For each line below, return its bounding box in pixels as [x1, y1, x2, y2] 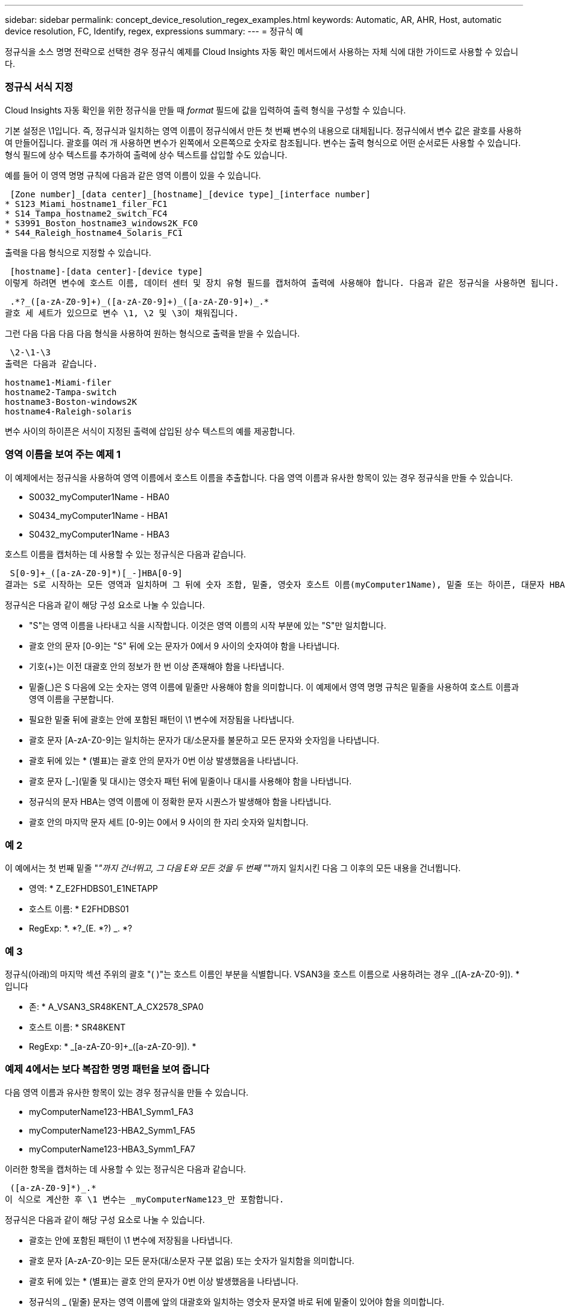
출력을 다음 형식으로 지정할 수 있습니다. [5, 247, 151, 258]
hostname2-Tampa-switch [5, 387, 117, 397]
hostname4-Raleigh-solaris [5, 406, 132, 416]
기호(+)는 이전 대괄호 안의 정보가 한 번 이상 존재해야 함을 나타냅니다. [29, 661, 284, 671]
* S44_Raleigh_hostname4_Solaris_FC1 [5, 227, 183, 238]
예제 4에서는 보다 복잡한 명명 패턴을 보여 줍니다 [5, 1063, 210, 1076]
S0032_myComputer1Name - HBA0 [29, 491, 170, 502]
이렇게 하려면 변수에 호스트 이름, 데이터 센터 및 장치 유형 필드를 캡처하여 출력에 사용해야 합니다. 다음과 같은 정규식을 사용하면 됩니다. [5, 278, 559, 288]
